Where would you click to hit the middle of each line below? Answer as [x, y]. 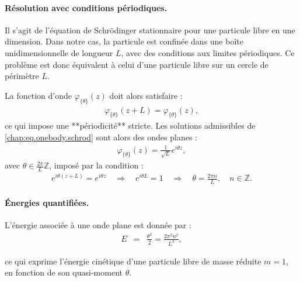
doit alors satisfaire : [146, 95]
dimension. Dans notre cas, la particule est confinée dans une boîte [124, 41]
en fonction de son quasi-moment [64, 272]
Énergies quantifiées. [47, 202]
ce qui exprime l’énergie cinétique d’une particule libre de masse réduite [133, 261]
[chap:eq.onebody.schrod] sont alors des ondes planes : [101, 137]
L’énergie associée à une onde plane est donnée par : [98, 225]
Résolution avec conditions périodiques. [86, 7]
